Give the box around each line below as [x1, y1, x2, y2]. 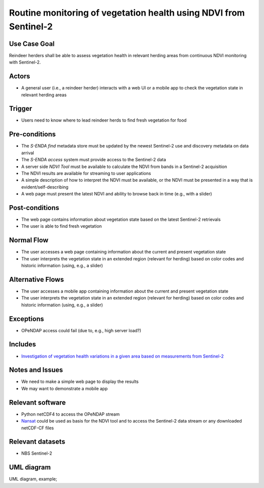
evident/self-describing [21, 184, 68, 190]
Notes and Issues [9, 366, 63, 374]
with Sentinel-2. [9, 59, 41, 65]
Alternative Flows [9, 275, 64, 283]
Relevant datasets [9, 438, 66, 446]
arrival [21, 149, 34, 156]
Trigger [9, 105, 32, 113]
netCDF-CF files [21, 425, 54, 431]
